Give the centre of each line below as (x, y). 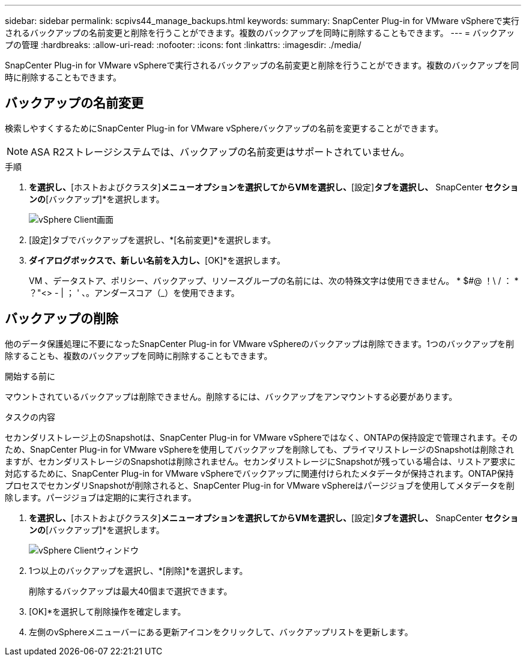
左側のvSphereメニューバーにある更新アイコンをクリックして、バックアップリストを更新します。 (221, 632)
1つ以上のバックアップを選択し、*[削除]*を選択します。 (138, 570)
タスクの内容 (30, 417)
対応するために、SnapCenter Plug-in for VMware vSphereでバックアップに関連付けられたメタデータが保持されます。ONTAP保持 (259, 473)
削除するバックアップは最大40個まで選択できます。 (131, 591)
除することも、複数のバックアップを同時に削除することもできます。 (139, 355)
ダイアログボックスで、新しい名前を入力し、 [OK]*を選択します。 (157, 260)
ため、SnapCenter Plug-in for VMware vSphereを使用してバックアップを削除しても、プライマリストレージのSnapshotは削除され (259, 449)
